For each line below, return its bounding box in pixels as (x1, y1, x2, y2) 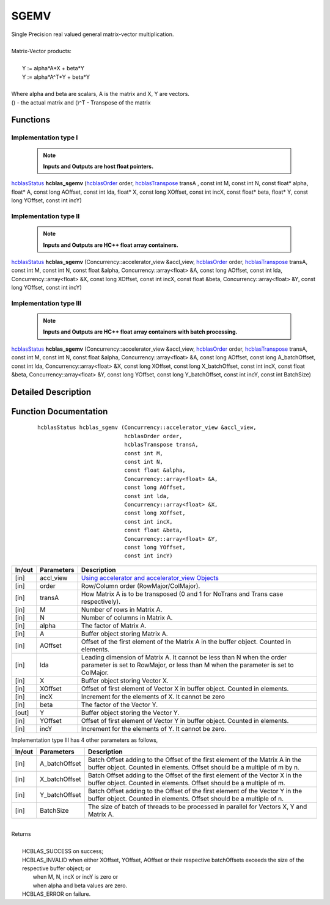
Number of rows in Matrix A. (81, 605, 163, 614)
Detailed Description (11, 387, 92, 397)
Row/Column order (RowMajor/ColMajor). (81, 581, 200, 590)
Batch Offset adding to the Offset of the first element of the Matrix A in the (87, 755, 302, 764)
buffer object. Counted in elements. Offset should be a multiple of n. (87, 794, 284, 803)
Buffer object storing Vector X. (81, 676, 169, 684)
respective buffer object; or (22, 865, 91, 872)
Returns (11, 830, 31, 838)
